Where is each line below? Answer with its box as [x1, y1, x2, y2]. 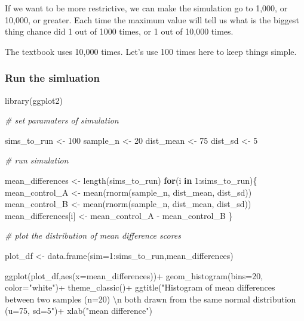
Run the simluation [5, 70, 100, 85]
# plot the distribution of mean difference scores [5, 229, 182, 242]
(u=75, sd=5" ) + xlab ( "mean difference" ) [5, 304, 152, 317]
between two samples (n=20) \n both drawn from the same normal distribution [5, 292, 296, 305]
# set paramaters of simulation [5, 114, 119, 126]
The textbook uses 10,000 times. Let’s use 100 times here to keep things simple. [5, 45, 297, 57]
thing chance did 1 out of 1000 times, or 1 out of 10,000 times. [5, 25, 234, 38]
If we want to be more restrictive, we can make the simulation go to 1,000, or [5, 2, 288, 14]
